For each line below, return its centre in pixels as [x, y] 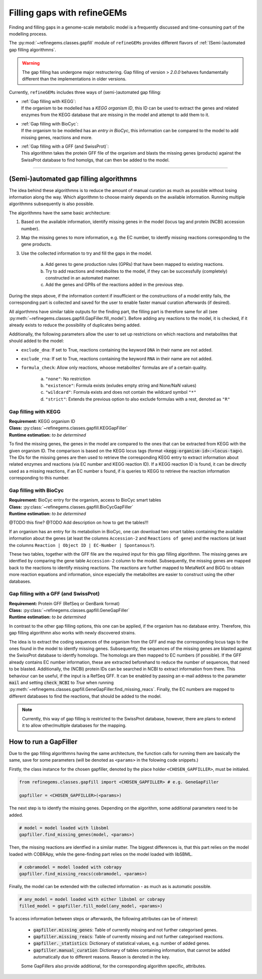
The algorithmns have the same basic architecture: [60, 213]
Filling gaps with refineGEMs [68, 13]
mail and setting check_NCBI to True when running [61, 682]
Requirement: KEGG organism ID [42, 421]
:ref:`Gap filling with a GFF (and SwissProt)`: [65, 146]
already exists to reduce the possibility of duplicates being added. [75, 325]
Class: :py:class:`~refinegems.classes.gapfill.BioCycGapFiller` [71, 507]
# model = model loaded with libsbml [64, 828]
